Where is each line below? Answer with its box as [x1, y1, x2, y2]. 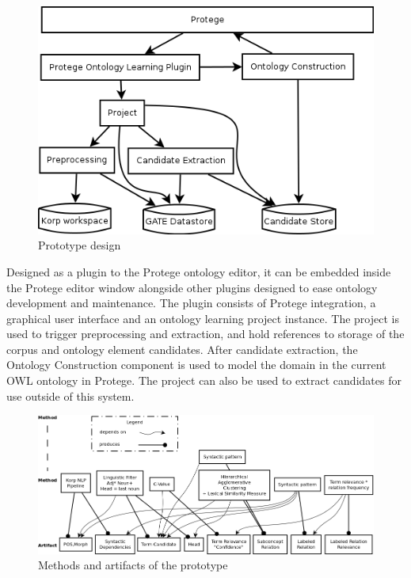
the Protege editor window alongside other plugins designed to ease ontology [6, 279, 378, 295]
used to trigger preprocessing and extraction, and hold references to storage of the [6, 325, 405, 342]
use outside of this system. [6, 387, 135, 404]
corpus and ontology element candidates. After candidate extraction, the [6, 340, 358, 357]
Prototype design [38, 237, 121, 253]
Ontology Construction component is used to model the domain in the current [6, 356, 386, 373]
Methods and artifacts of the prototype [38, 557, 228, 573]
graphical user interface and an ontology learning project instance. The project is [6, 310, 399, 326]
